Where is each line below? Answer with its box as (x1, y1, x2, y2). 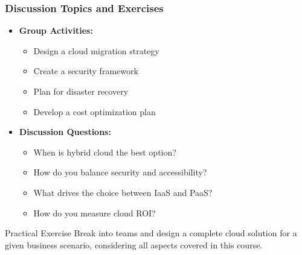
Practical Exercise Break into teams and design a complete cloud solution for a (5, 227, 297, 239)
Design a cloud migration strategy (33, 44, 159, 57)
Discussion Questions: (19, 125, 111, 138)
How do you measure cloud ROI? (33, 206, 156, 219)
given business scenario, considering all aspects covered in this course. (5, 238, 263, 251)
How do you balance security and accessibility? (33, 166, 207, 178)
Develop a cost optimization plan (33, 105, 156, 118)
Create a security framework (33, 65, 138, 77)
